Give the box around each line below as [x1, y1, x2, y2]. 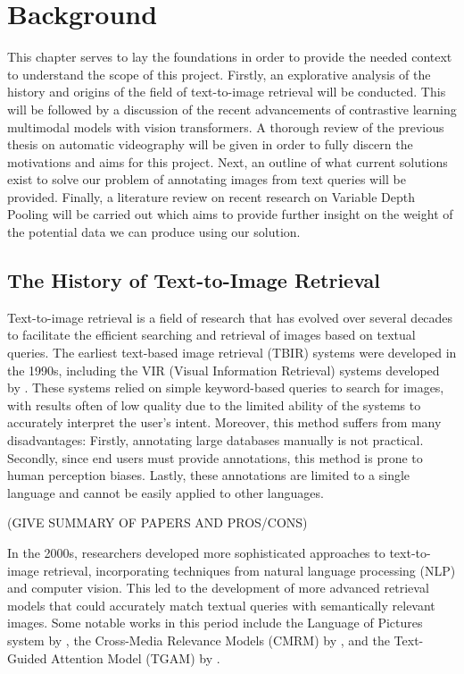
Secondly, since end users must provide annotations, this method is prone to [7, 448, 423, 467]
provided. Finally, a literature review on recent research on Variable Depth [7, 187, 415, 206]
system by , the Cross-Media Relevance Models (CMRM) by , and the [7, 630, 390, 649]
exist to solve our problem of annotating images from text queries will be [7, 170, 406, 189]
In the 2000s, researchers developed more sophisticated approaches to [7, 543, 385, 561]
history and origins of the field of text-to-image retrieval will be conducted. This [7, 82, 446, 101]
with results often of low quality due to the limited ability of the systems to [7, 395, 421, 414]
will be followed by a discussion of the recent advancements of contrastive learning [7, 99, 457, 118]
